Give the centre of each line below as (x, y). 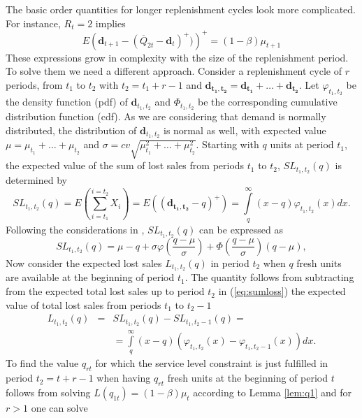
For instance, (33, 23)
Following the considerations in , (75, 229)
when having (124, 378)
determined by (36, 179)
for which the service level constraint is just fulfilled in (212, 363)
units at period (302, 144)
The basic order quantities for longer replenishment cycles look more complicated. (181, 9)
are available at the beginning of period (90, 277)
